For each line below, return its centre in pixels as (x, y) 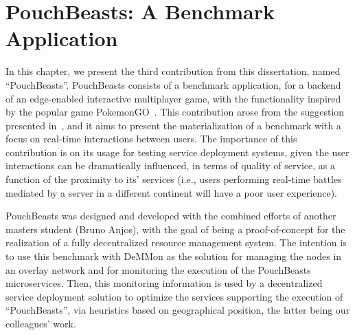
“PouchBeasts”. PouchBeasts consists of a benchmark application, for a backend (173, 84)
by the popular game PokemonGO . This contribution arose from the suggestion (175, 112)
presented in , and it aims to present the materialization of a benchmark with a (173, 125)
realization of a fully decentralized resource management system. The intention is (176, 242)
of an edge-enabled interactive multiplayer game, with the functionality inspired (173, 98)
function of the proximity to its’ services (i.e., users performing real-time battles (174, 179)
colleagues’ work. (41, 323)
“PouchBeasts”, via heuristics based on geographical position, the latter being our (178, 310)
